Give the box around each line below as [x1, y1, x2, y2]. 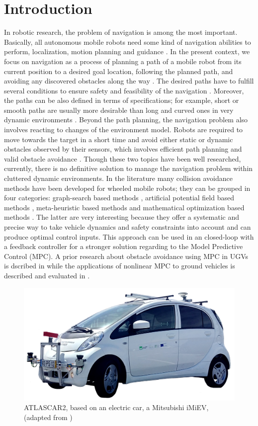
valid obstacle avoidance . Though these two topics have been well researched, [4, 153, 241, 164]
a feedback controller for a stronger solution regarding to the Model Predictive [4, 241, 243, 252]
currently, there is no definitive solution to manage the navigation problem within [4, 163, 253, 173]
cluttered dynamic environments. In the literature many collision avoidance [4, 173, 233, 183]
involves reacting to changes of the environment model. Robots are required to [4, 124, 243, 135]
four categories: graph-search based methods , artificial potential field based [4, 192, 234, 203]
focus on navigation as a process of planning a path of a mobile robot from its [4, 56, 242, 66]
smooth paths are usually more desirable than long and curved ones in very [4, 104, 234, 115]
